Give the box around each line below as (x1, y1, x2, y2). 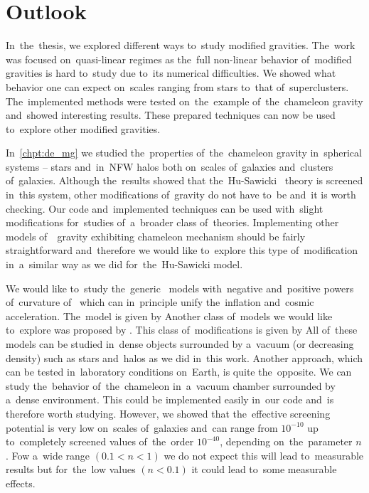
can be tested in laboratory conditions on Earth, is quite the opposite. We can (6, 364, 352, 379)
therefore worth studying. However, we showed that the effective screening (6, 405, 331, 420)
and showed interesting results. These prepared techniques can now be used (6, 107, 336, 122)
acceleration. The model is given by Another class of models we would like (6, 308, 333, 323)
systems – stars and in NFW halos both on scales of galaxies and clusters (6, 159, 333, 174)
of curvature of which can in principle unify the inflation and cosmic (6, 295, 314, 309)
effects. (6, 475, 36, 490)
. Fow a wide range (6, 447, 90, 462)
